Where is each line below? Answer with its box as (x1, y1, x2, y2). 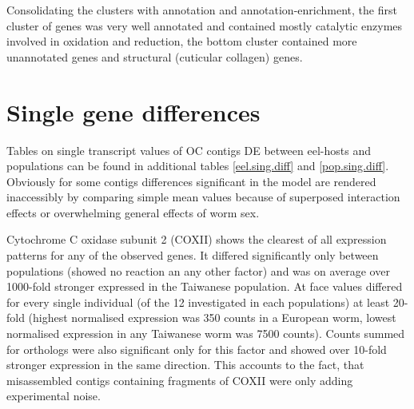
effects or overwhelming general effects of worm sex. (6, 204, 260, 220)
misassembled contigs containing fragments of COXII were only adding (6, 371, 353, 388)
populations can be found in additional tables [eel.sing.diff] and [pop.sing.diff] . (6, 157, 389, 174)
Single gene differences (6, 95, 261, 128)
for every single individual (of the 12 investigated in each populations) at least (6, 293, 390, 310)
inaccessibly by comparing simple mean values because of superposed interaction (6, 189, 400, 205)
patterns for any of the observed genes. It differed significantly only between (6, 247, 379, 264)
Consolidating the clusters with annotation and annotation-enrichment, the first (6, 2, 397, 18)
